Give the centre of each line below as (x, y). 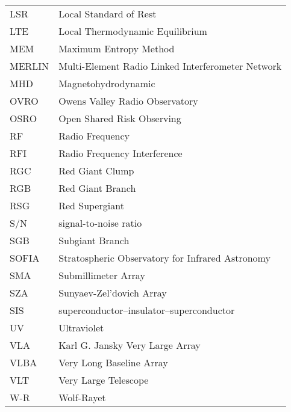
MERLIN (30, 66)
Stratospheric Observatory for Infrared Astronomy (164, 258)
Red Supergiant (91, 205)
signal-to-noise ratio (100, 223)
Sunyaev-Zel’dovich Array (113, 293)
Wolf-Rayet (82, 397)
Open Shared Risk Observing (120, 118)
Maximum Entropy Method (117, 48)
